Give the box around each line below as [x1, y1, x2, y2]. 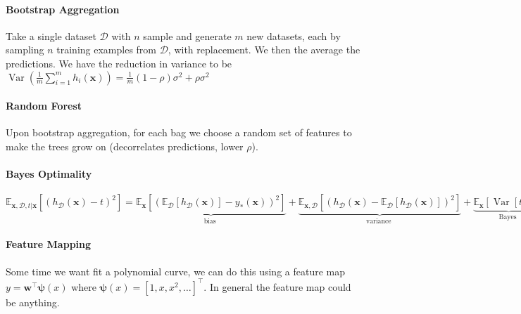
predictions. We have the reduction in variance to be [6, 55, 232, 70]
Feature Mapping [6, 237, 92, 251]
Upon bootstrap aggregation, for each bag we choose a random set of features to [6, 125, 352, 140]
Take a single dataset [6, 28, 96, 43]
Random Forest [6, 98, 82, 113]
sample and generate [143, 28, 232, 43]
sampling [6, 42, 44, 57]
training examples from [56, 42, 156, 57]
